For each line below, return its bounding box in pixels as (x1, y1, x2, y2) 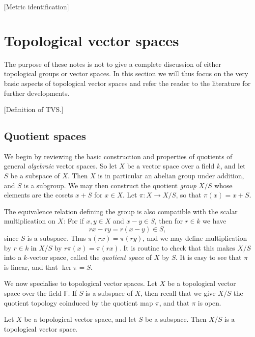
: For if (63, 216, 84, 226)
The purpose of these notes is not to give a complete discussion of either (4, 58, 221, 69)
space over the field (4, 288, 62, 298)
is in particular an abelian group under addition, (98, 170, 244, 181)
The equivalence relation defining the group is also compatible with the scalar (4, 206, 238, 216)
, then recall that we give (140, 288, 216, 298)
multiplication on (4, 216, 56, 226)
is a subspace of (85, 288, 133, 298)
